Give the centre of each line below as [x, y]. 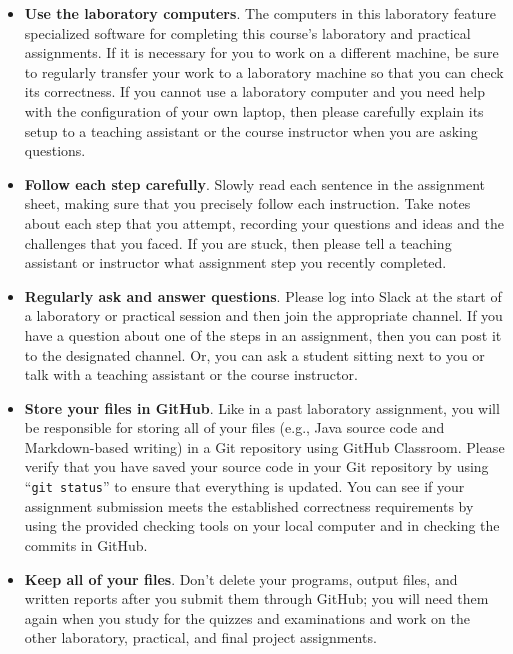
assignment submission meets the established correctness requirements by [249, 505]
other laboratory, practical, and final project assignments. [200, 637]
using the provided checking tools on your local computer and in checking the [262, 525]
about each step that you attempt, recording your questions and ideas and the [264, 222]
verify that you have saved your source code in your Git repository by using [256, 466]
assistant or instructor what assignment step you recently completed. [235, 262]
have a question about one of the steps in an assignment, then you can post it [263, 334]
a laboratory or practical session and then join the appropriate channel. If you [263, 315]
